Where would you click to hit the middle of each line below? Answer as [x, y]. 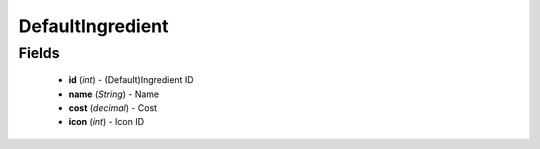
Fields [39, 53]
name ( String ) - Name [114, 94]
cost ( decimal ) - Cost [113, 107]
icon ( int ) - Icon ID [106, 122]
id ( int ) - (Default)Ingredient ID [131, 80]
